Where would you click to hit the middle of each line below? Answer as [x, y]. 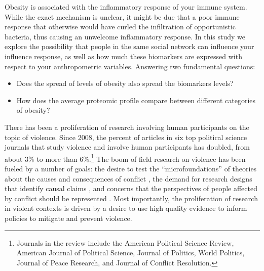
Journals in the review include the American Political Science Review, [125, 242]
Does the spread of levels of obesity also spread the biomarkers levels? [125, 83]
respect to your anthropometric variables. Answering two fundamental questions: [130, 66]
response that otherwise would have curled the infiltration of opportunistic [120, 27]
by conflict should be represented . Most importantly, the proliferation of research [131, 198]
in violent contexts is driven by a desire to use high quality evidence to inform [126, 208]
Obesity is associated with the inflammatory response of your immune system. [126, 7]
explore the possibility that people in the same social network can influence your [129, 46]
